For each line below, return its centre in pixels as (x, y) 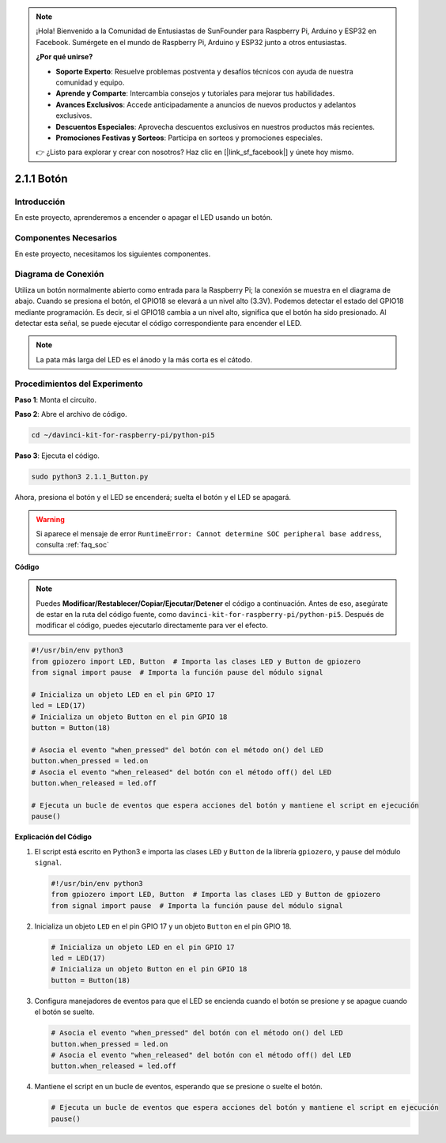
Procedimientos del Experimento (79, 384)
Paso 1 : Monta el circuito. (55, 399)
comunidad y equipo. (90, 82)
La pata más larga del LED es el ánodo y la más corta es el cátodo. (144, 359)
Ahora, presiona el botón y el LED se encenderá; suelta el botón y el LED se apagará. (153, 498)
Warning (50, 519)
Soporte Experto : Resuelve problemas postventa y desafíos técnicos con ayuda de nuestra (204, 71)
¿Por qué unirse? (64, 57)
